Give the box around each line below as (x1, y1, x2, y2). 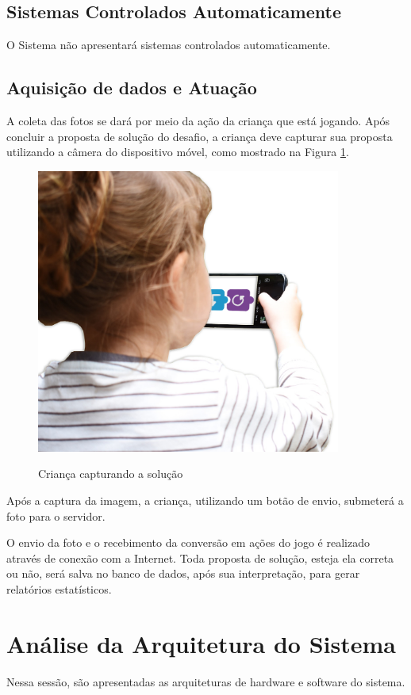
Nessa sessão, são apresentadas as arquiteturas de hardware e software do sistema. (6, 673, 405, 689)
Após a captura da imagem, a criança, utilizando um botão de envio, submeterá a (6, 491, 404, 508)
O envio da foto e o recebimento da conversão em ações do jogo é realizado (6, 534, 370, 551)
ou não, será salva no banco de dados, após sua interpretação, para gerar (6, 565, 360, 582)
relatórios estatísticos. (6, 580, 112, 597)
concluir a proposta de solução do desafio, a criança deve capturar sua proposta (6, 128, 393, 144)
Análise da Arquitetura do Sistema (6, 627, 396, 659)
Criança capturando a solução (38, 465, 183, 482)
